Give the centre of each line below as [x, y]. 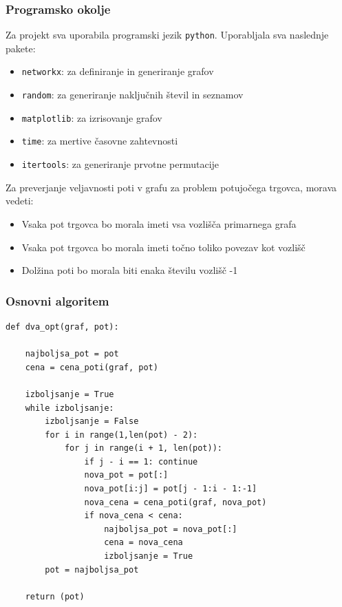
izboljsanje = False [92, 422]
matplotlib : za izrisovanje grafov [92, 117]
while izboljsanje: [70, 408]
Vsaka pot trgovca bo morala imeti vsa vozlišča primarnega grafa [159, 223]
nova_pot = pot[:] [126, 475]
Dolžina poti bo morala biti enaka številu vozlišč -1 [130, 270]
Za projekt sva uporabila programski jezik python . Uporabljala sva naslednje [167, 35]
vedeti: [20, 201]
